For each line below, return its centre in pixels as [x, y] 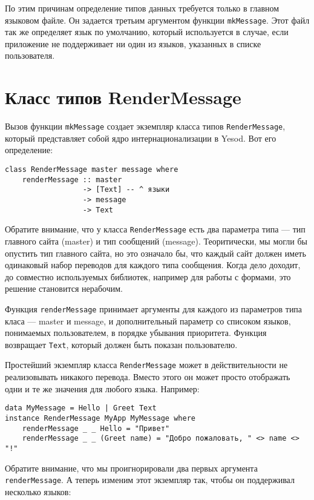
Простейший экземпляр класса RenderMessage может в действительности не [146, 365]
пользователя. [30, 55]
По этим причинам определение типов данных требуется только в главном [142, 8]
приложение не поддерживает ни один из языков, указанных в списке [133, 43]
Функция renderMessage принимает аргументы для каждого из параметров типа [154, 308]
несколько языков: [38, 491]
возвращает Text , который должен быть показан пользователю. [121, 344]
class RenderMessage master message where [92, 169]
